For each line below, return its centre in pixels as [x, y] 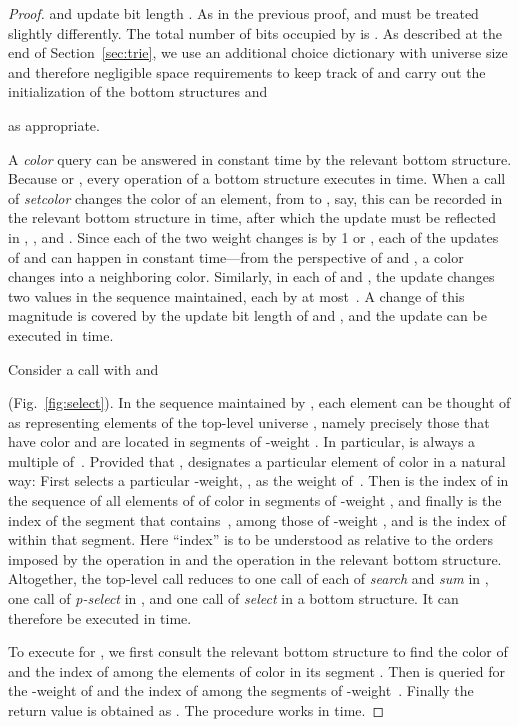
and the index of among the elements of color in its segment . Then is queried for [256, 670]
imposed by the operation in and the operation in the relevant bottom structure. [255, 558]
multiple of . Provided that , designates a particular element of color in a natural [257, 460]
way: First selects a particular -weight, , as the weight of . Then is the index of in [258, 480]
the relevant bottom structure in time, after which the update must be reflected [252, 217]
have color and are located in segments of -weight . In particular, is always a [242, 441]
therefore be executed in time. [100, 617]
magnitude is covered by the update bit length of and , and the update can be [247, 315]
